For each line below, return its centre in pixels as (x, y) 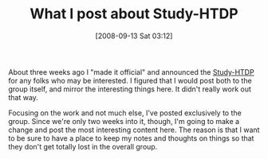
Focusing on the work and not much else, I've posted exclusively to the (125, 113)
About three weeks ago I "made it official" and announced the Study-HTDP (131, 72)
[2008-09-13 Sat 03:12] (134, 36)
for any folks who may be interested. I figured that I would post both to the (130, 80)
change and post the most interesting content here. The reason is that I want (134, 130)
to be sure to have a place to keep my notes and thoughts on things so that (131, 138)
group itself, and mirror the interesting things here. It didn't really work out (130, 89)
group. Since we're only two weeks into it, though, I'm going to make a (124, 121)
